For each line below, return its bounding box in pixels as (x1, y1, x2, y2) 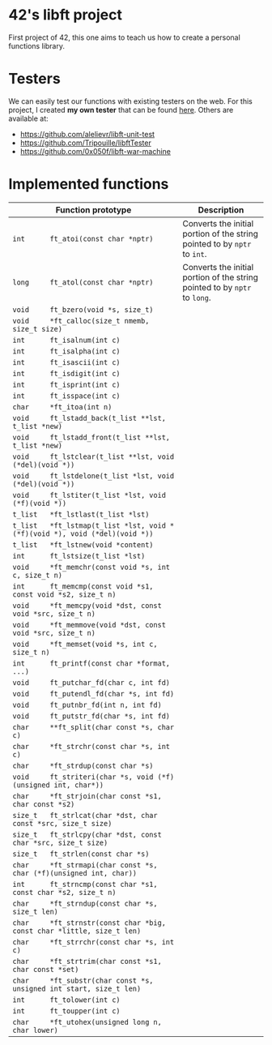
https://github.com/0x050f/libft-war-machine (19, 146, 172, 156)
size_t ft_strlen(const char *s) (12, 849, 150, 859)
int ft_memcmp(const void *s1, (12, 581, 154, 591)
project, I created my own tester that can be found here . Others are (8, 105, 234, 114)
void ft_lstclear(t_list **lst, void (12, 452, 175, 461)
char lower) (12, 1026, 59, 1034)
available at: (8, 113, 49, 123)
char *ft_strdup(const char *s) (12, 760, 154, 770)
